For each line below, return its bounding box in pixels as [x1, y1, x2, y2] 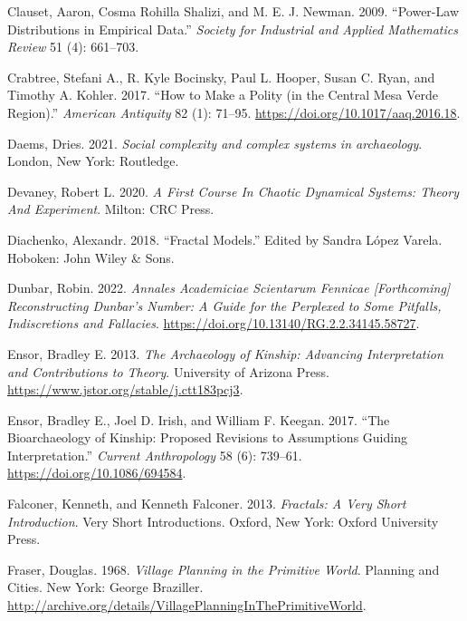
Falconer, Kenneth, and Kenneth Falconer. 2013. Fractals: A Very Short [7, 494, 406, 513]
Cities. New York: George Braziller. [7, 577, 204, 597]
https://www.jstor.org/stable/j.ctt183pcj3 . [7, 380, 243, 399]
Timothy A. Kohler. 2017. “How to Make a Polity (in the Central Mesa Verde [7, 85, 438, 104]
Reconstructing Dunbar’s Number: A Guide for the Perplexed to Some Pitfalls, [7, 296, 442, 315]
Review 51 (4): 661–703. [7, 37, 139, 56]
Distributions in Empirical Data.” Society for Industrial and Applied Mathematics [7, 19, 458, 38]
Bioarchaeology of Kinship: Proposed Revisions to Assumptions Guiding [7, 428, 407, 447]
